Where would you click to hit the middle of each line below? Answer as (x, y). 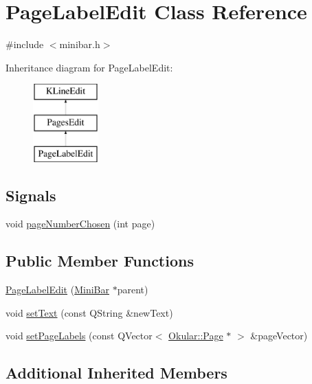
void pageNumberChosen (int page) (80, 224)
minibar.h (80, 44)
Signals (31, 195)
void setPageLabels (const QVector (79, 336)
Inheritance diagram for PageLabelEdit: (89, 67)
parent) (133, 290)
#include (25, 44)
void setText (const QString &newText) (89, 312)
